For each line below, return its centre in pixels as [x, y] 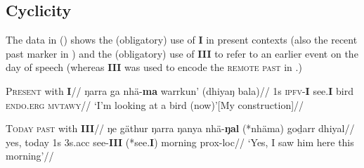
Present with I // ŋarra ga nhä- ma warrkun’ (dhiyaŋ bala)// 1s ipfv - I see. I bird [180, 90]
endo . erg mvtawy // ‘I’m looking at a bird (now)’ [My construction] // [155, 104]
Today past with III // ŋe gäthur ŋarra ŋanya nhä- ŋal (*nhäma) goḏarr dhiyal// [180, 128]
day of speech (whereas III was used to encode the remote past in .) [154, 67]
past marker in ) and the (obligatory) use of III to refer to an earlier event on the [182, 53]
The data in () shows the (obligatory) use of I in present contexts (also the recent [182, 40]
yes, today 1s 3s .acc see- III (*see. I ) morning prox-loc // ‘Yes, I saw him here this [180, 142]
